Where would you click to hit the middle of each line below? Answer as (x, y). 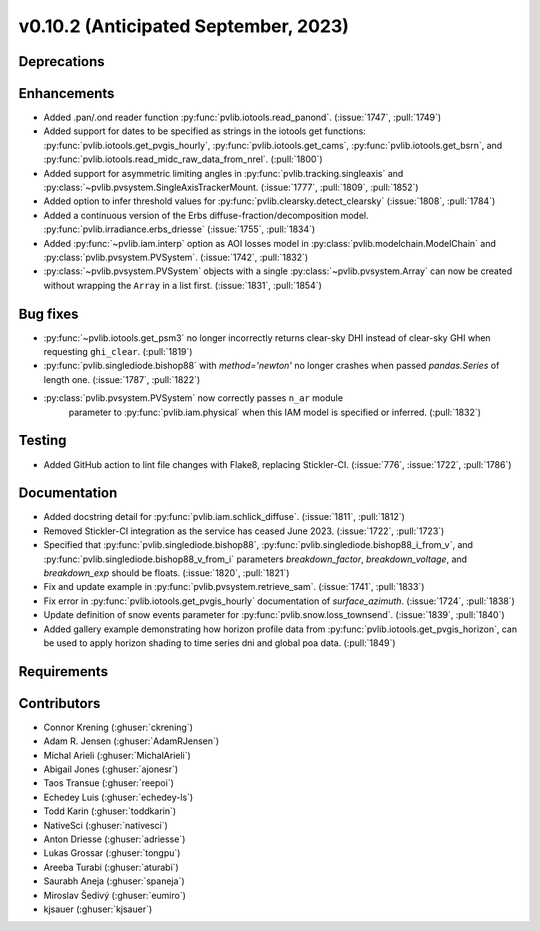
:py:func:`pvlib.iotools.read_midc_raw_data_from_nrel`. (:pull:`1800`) (183, 159)
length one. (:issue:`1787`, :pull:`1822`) (122, 379)
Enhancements (66, 93)
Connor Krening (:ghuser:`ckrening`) (118, 727)
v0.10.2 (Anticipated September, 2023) (184, 26)
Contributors (59, 703)
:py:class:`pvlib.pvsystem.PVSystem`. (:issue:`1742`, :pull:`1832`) (176, 257)
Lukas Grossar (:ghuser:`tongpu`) (112, 853)
